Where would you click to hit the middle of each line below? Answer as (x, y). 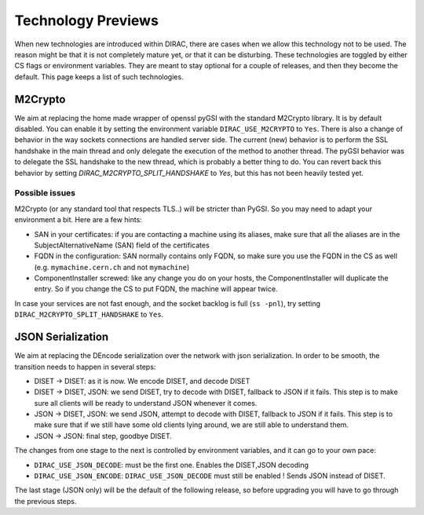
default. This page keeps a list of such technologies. (99, 77)
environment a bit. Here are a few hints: (79, 220)
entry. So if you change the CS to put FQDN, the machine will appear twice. (156, 289)
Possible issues (45, 193)
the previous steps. (46, 501)
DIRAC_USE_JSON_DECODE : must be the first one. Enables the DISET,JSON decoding (172, 465)
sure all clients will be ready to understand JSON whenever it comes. (146, 403)
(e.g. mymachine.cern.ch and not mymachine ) (112, 267)
